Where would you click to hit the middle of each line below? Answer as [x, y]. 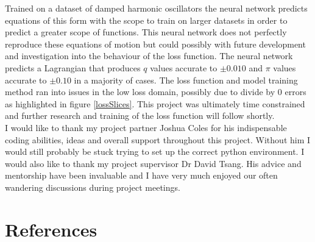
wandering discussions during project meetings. [93, 187]
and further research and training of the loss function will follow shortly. [140, 116]
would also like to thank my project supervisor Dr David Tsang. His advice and [153, 163]
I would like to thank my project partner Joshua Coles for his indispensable [146, 127]
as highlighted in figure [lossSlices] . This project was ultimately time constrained [155, 103]
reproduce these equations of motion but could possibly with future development [155, 44]
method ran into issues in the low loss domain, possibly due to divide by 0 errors [156, 92]
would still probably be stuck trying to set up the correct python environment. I [155, 151]
